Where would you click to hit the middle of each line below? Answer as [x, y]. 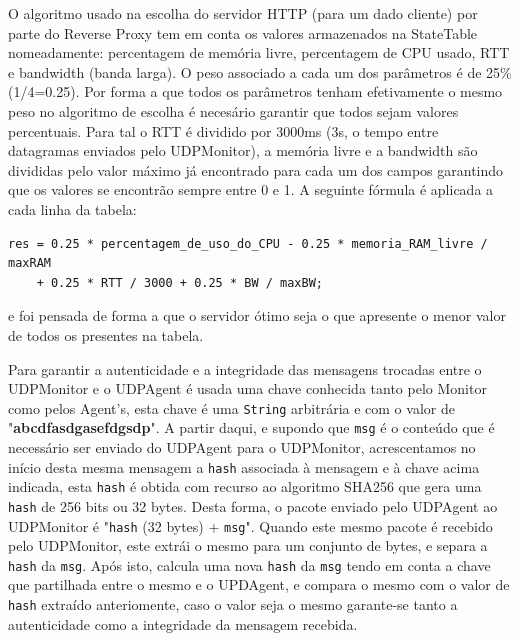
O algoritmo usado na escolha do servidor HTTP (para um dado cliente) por [243, 13]
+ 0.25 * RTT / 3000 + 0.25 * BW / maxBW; [179, 282]
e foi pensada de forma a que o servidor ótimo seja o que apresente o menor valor [257, 315]
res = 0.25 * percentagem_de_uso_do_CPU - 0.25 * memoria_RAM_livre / [248, 243]
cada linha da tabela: [72, 208]
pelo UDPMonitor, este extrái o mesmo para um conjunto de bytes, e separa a [248, 545]
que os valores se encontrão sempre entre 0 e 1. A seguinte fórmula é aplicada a [251, 189]
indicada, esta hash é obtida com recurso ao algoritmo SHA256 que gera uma [245, 486]
